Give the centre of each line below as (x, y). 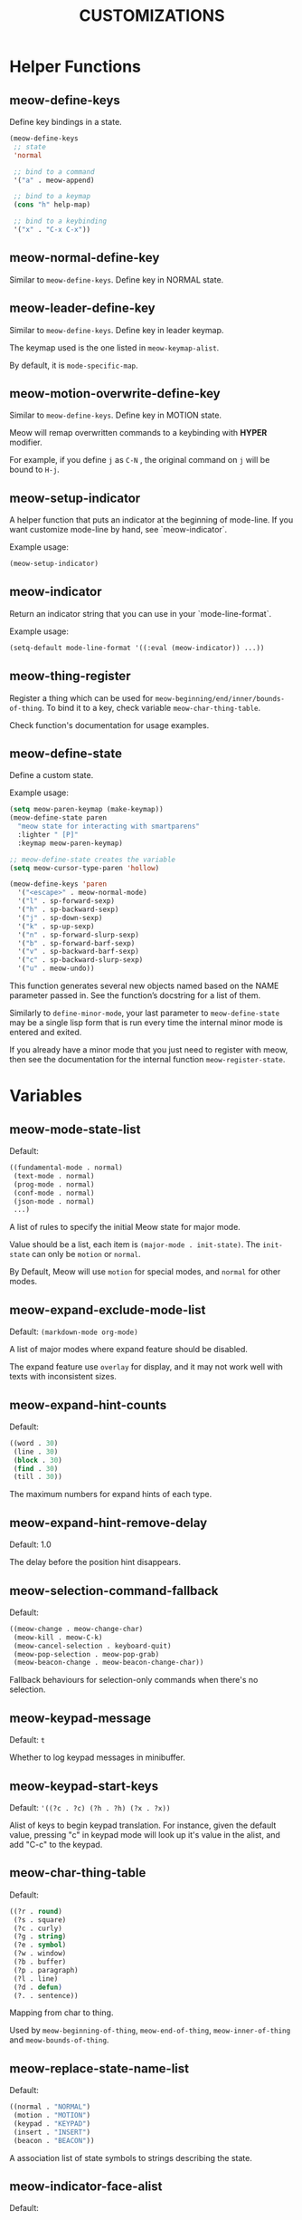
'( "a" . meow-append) (54, 180)
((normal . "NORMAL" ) (50, 2107)
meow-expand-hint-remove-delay (109, 1523)
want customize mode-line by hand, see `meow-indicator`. (118, 530)
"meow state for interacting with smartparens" (109, 826)
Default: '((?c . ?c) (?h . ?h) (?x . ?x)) (90, 1807)
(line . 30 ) (36, 1451)
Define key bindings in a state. (66, 122)
